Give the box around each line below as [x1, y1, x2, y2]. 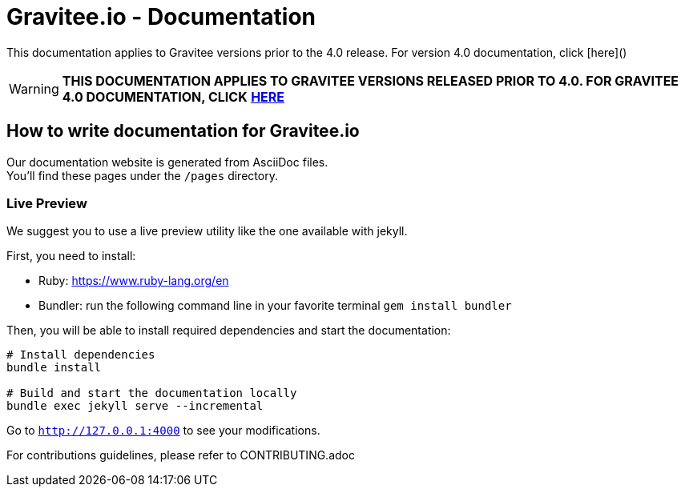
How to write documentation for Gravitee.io [6, 121, 360, 142]
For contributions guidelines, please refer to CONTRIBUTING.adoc [6, 448, 355, 463]
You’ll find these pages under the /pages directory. [6, 168, 278, 182]
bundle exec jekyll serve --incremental [6, 399, 264, 413]
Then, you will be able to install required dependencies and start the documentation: [6, 323, 451, 338]
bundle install [6, 361, 102, 375]
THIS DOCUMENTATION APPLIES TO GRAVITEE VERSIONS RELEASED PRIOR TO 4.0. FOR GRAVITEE [62, 72, 679, 89]
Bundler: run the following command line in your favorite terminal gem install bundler [38, 299, 512, 313]
